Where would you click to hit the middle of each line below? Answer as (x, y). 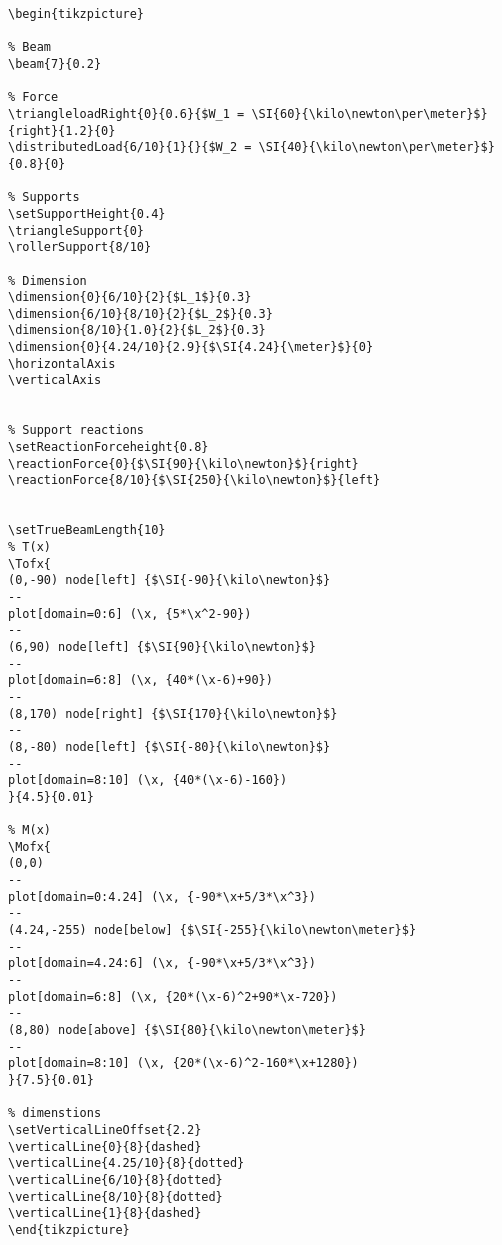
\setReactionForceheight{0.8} (108, 447)
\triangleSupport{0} (76, 230)
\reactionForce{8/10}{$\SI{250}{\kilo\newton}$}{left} (194, 480)
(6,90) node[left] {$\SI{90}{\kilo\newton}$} (162, 646)
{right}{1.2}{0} (62, 130)
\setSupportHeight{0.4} (87, 213)
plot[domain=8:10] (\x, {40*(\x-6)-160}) (148, 780)
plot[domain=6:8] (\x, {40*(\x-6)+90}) (140, 680)
